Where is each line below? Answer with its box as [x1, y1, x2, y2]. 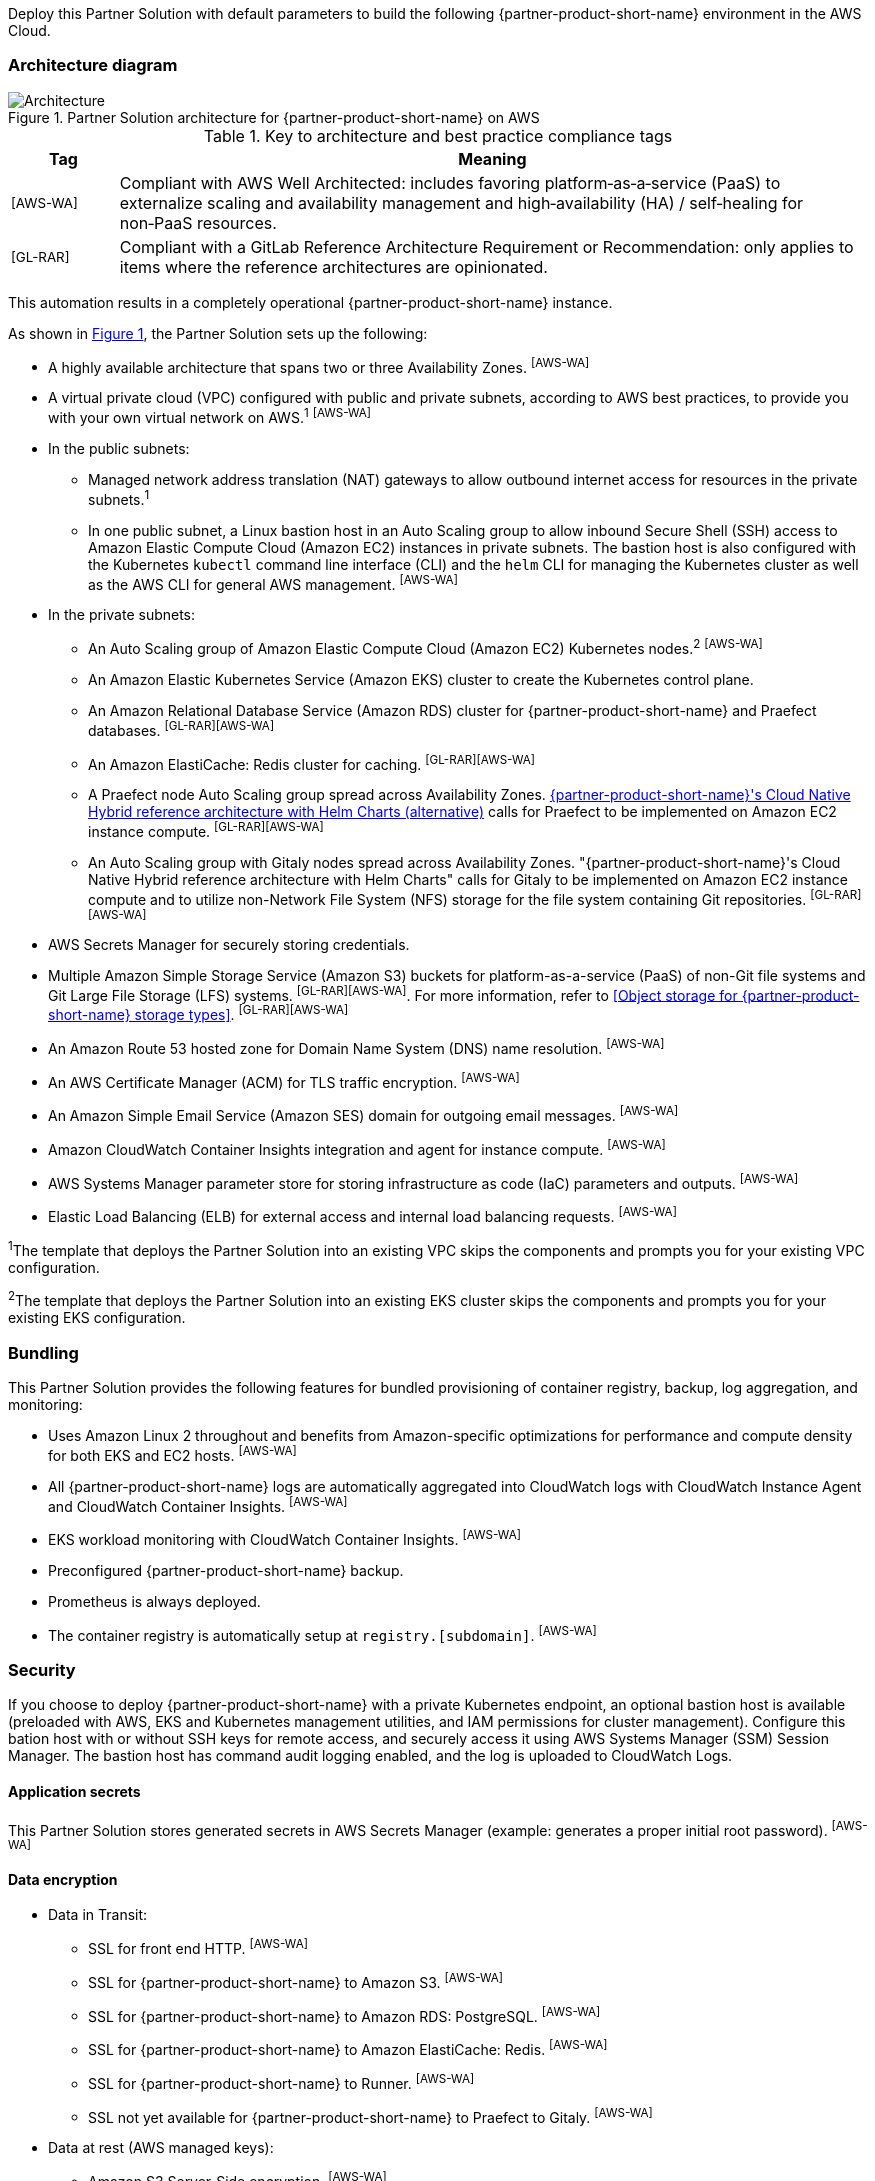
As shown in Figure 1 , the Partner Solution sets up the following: [8, 324, 428, 342]
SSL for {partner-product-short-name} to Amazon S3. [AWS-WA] [88, 1971, 504, 1991]
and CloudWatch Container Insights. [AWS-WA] [48, 1494, 348, 1515]
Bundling [8, 1342, 79, 1363]
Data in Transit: [48, 1906, 148, 1924]
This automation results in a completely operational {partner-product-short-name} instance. [8, 293, 613, 311]
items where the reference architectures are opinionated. [119, 256, 548, 277]
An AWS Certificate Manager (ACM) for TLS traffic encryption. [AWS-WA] [48, 1070, 520, 1091]
